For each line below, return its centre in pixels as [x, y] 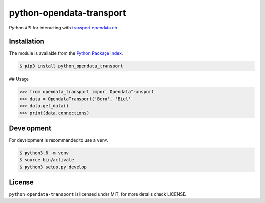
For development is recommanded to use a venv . [59, 140]
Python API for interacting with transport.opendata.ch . [64, 28]
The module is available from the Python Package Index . [66, 53]
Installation [26, 42]
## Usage [19, 79]
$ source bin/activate [47, 160]
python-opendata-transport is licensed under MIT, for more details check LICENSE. [98, 194]
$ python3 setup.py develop [53, 167]
